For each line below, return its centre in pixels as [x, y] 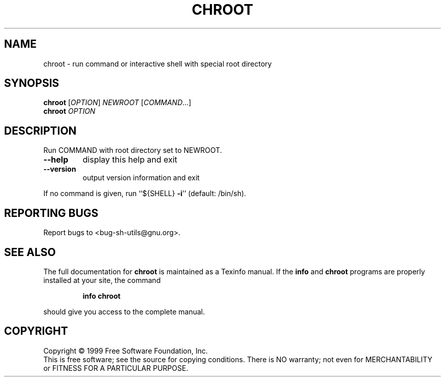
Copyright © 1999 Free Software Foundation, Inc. [126, 351]
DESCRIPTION [40, 131]
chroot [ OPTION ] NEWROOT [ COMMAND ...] [117, 103]
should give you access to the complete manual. [124, 311]
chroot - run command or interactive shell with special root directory [157, 63]
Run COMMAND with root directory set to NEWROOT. [133, 150]
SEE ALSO [30, 252]
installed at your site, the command [102, 280]
